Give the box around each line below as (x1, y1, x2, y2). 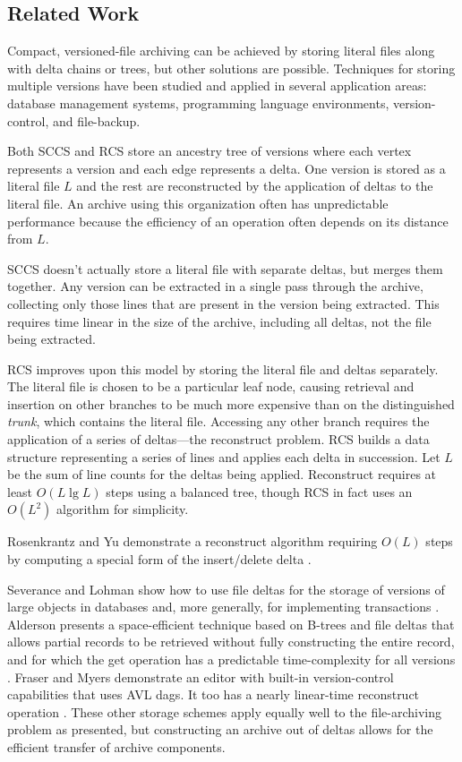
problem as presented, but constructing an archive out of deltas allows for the (7, 720, 433, 739)
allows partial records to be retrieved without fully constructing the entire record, (7, 632, 455, 651)
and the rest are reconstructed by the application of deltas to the (76, 176, 433, 195)
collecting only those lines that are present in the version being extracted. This (7, 294, 440, 313)
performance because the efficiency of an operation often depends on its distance (7, 211, 449, 230)
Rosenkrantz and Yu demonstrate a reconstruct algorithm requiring (7, 532, 378, 551)
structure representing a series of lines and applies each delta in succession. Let (7, 447, 441, 466)
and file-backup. (52, 111, 141, 130)
